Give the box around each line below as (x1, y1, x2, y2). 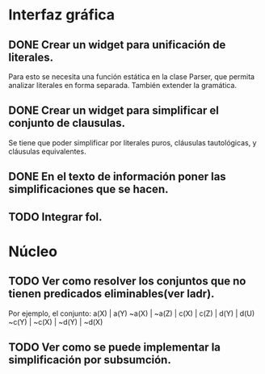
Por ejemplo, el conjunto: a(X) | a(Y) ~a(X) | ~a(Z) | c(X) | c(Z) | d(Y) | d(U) (8, 309, 255, 318)
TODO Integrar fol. (8, 210, 103, 224)
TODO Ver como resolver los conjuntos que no (8, 275, 246, 288)
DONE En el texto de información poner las (8, 170, 226, 183)
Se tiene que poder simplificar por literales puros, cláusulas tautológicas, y (8, 137, 257, 147)
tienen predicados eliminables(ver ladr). (8, 287, 215, 300)
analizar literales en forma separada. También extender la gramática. (8, 81, 237, 90)
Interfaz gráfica (8, 6, 116, 24)
